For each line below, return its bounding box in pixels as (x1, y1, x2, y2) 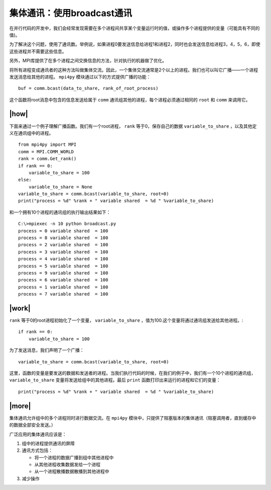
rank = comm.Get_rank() (18, 156, 77, 162)
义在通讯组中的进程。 (9, 130, 54, 136)
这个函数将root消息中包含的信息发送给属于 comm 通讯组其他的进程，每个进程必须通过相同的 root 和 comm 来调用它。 (9, 96, 250, 103)
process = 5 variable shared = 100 (18, 263, 108, 269)
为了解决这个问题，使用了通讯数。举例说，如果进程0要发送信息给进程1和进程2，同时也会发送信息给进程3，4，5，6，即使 (9, 41, 260, 47)
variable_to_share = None (28, 184, 93, 189)
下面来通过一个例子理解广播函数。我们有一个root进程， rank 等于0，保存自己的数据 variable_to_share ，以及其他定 (9, 123, 257, 129)
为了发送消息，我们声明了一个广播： (9, 347, 84, 353)
